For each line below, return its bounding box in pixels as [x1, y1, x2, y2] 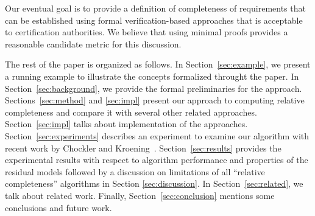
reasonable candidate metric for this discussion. [5, 37, 182, 50]
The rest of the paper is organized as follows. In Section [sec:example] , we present [5, 58, 311, 71]
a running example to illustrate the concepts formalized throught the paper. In [5, 69, 299, 82]
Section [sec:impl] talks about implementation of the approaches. [5, 117, 248, 130]
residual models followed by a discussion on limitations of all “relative [5, 165, 265, 178]
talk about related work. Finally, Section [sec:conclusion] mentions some [5, 189, 275, 201]
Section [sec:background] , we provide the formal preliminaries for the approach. [5, 82, 302, 94]
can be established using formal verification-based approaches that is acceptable [5, 13, 303, 26]
